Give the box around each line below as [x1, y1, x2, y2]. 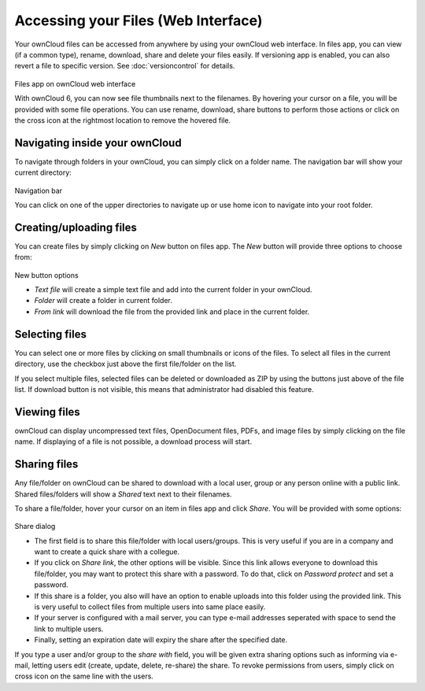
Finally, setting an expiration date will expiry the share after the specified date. [34, 635, 288, 645]
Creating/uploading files [14, 220, 138, 234]
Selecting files [14, 327, 87, 341]
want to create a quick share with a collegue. [34, 547, 180, 556]
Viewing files [14, 405, 80, 419]
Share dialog [14, 522, 56, 531]
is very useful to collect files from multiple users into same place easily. [34, 602, 266, 612]
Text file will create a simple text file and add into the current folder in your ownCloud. [34, 285, 312, 294]
